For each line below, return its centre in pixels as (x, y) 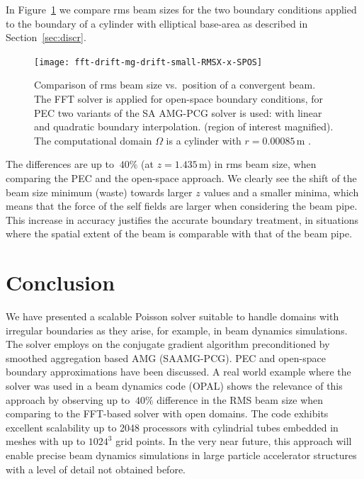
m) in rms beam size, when (258, 164)
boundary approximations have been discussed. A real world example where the (178, 372)
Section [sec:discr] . (46, 37)
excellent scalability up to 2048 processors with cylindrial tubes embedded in (172, 427)
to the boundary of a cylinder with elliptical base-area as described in (157, 23)
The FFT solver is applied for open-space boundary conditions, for (179, 99)
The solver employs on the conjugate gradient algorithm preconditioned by (168, 344)
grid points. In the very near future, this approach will (234, 441)
